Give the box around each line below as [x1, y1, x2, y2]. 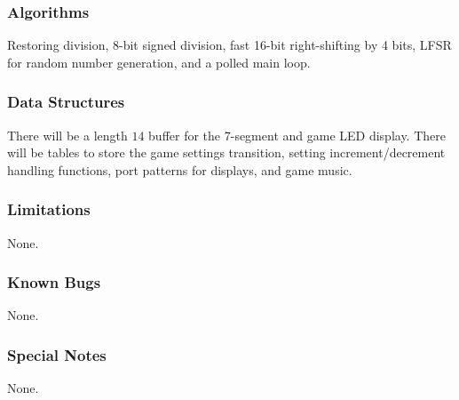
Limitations [7, 198, 91, 220]
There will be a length [7, 125, 128, 144]
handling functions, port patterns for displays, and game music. [7, 160, 352, 179]
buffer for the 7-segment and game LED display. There [148, 125, 446, 144]
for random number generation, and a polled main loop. [7, 52, 311, 71]
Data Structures [7, 91, 125, 113]
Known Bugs [7, 271, 101, 293]
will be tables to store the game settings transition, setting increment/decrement [7, 143, 446, 162]
